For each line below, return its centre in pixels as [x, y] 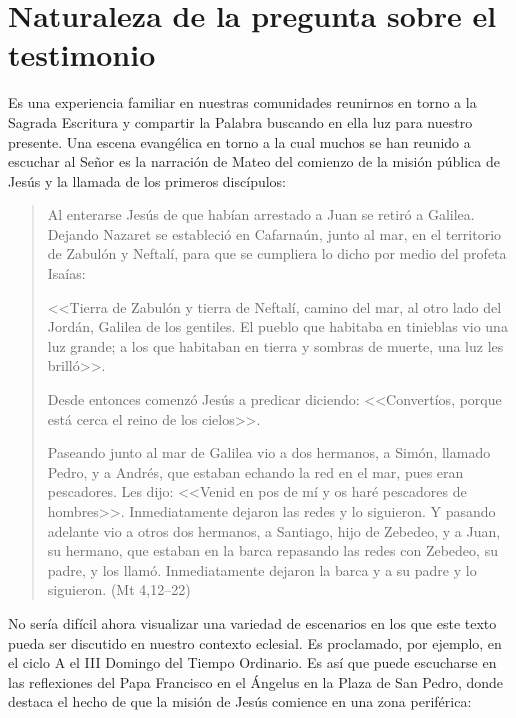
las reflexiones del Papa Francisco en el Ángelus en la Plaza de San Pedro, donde [256, 681]
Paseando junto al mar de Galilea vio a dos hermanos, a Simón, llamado [269, 452]
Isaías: [66, 273]
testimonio [82, 54]
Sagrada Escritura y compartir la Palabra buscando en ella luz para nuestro [240, 121]
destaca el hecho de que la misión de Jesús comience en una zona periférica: [240, 701]
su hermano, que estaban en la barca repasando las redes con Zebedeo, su [272, 550]
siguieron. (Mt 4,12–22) [119, 589]
